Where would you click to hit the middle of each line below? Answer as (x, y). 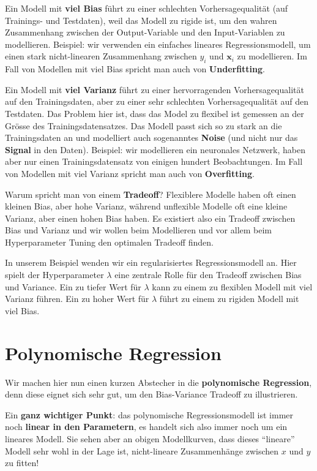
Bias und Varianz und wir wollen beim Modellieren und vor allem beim (139, 230)
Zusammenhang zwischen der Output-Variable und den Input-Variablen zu (145, 32)
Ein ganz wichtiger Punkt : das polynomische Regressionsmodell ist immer (149, 414)
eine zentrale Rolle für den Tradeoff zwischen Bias (208, 275)
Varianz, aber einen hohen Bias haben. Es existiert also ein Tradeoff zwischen (150, 218)
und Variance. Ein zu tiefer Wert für (73, 286)
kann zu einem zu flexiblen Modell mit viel (232, 286)
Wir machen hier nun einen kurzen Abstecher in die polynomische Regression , (158, 382)
